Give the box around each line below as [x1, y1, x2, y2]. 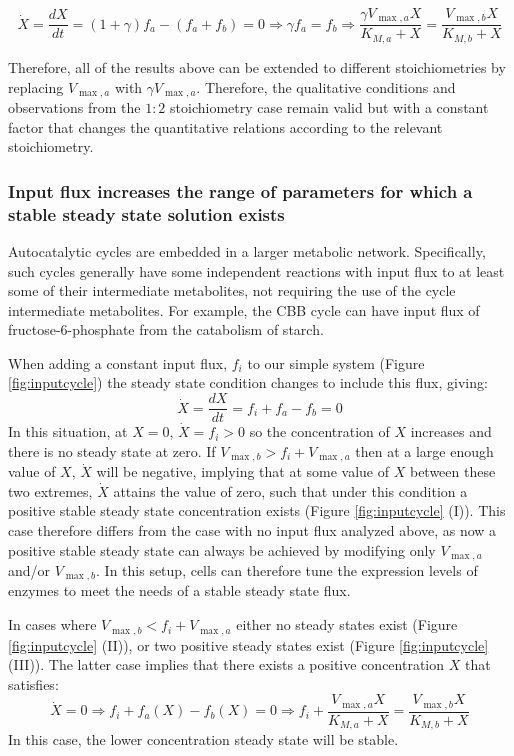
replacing [8, 76, 64, 97]
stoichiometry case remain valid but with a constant [170, 96, 489, 117]
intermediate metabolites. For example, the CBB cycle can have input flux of [8, 299, 480, 320]
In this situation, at [8, 421, 128, 442]
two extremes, [8, 480, 93, 501]
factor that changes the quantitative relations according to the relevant [8, 116, 443, 137]
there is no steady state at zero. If [8, 440, 216, 461]
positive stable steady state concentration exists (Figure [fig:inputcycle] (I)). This [8, 500, 506, 521]
